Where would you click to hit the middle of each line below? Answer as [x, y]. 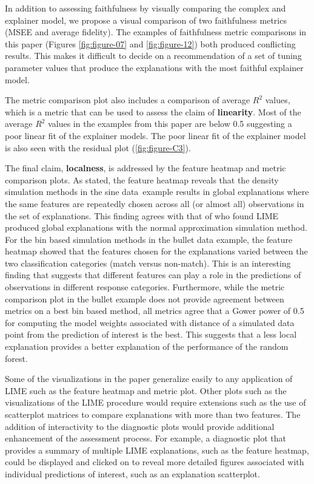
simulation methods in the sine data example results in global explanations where [157, 192]
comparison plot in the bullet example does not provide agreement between [145, 298]
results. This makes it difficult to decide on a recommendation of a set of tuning [153, 56]
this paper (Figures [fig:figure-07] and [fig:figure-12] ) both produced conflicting [150, 43]
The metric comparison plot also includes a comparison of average [128, 100]
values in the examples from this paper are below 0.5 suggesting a [170, 124]
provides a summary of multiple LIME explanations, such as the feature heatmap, [157, 450]
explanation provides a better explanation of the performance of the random [147, 346]
